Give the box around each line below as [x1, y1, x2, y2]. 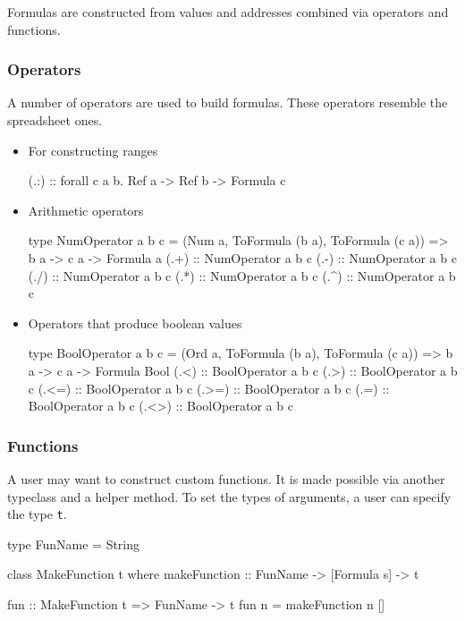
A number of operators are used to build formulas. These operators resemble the [7, 93, 448, 112]
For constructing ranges [28, 140, 158, 159]
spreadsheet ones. [7, 111, 103, 129]
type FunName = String [7, 534, 140, 553]
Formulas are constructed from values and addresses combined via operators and [7, 3, 449, 21]
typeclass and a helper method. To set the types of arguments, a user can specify [7, 487, 452, 505]
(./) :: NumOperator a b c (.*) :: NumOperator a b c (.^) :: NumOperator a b [28, 266, 456, 285]
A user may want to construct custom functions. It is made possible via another [7, 469, 445, 488]
